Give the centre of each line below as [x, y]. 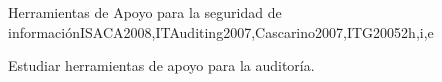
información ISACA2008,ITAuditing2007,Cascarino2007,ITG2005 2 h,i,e [221, 31]
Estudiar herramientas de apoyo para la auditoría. [161, 65]
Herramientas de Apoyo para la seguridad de [145, 12]
